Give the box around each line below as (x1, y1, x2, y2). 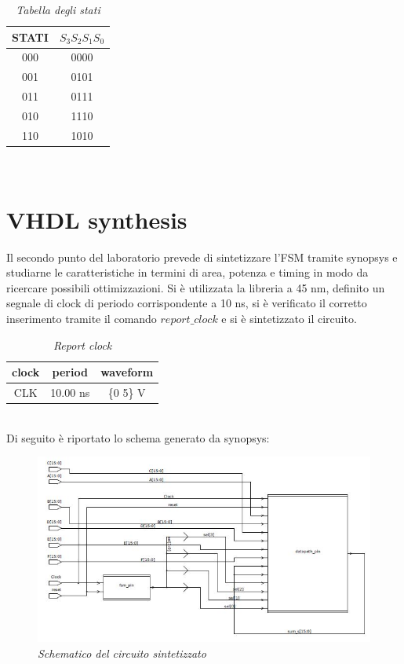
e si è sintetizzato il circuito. (221, 310, 357, 326)
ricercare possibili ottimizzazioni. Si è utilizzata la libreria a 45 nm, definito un (6, 279, 385, 295)
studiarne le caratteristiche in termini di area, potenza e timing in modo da (6, 264, 369, 281)
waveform (100, 364, 154, 380)
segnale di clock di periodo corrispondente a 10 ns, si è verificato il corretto (6, 295, 367, 311)
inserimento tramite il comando (6, 310, 157, 326)
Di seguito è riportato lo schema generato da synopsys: (6, 429, 270, 446)
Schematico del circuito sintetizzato (38, 644, 206, 661)
